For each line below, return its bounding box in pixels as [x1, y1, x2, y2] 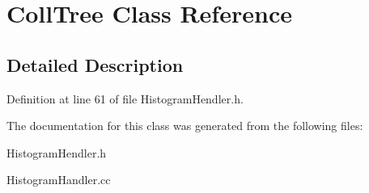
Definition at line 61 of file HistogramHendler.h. [6, 90, 244, 107]
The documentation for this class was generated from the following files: [6, 117, 363, 134]
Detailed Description [6, 52, 184, 77]
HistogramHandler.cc [6, 171, 111, 188]
